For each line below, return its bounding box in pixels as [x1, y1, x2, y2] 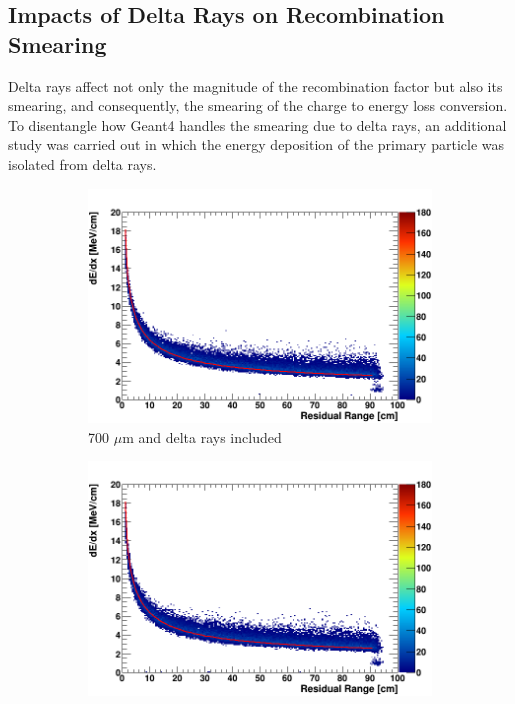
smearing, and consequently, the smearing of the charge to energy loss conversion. [8, 95, 508, 116]
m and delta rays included [122, 426, 282, 447]
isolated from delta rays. [8, 153, 157, 174]
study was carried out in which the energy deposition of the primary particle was [8, 134, 504, 155]
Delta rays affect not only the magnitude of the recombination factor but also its [8, 75, 503, 96]
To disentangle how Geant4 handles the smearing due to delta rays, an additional [8, 114, 507, 135]
